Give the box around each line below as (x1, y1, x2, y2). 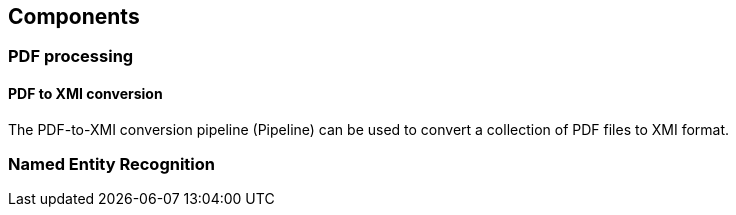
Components (8, 4, 140, 29)
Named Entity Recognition (8, 154, 215, 175)
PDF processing (8, 46, 134, 67)
